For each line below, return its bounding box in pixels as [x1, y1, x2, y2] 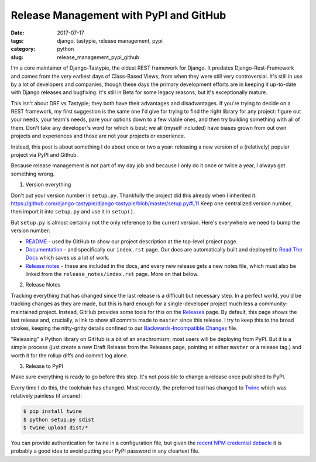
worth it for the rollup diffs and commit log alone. [11, 351, 129, 359]
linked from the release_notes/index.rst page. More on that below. [25, 271, 199, 278]
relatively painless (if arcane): [11, 392, 82, 399]
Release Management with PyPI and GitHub [11, 9, 226, 22]
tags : [11, 37, 24, 44]
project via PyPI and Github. [11, 151, 78, 158]
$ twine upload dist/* [23, 424, 88, 431]
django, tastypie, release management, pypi [57, 37, 163, 44]
